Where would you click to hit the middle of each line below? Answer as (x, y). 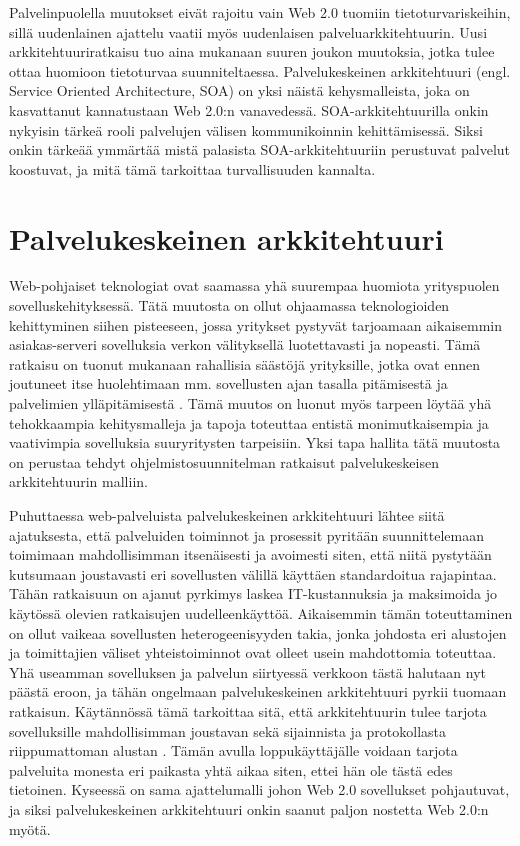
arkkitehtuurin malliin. (78, 481)
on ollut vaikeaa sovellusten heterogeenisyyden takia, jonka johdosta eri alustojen (258, 632)
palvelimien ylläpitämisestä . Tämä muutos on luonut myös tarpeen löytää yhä (250, 403)
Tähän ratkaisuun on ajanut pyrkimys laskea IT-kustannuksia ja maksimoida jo (253, 593)
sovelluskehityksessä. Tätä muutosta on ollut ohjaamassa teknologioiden (229, 305)
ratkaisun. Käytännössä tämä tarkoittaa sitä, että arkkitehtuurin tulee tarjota (248, 710)
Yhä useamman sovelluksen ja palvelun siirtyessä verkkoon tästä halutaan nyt (248, 671)
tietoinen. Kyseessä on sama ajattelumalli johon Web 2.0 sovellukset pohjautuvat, (259, 789)
